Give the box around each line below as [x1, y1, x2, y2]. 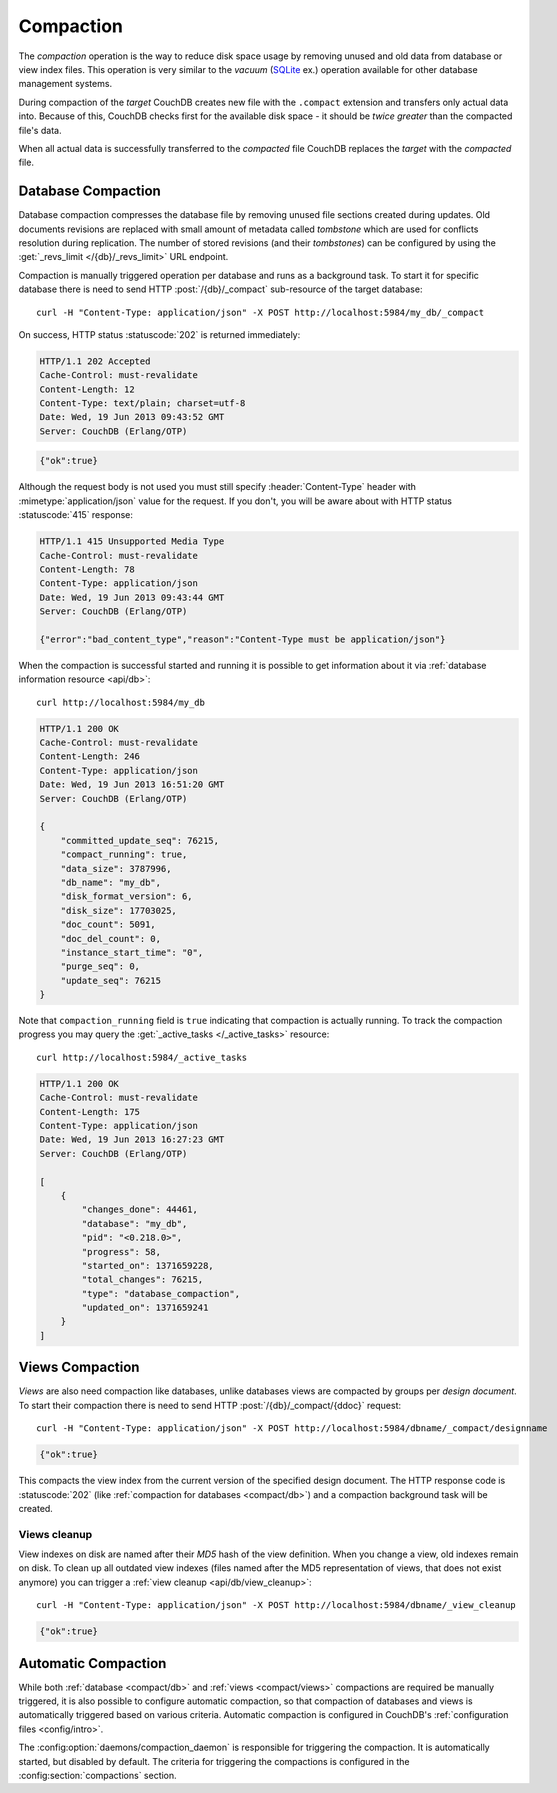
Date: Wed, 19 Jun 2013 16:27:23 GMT [39, 1134, 225, 1145]
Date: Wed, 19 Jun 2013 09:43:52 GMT [39, 411, 225, 423]
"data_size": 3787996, [60, 863, 172, 874]
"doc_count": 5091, [60, 919, 157, 930]
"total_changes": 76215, [81, 1274, 204, 1285]
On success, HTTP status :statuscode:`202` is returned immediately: [18, 328, 301, 340]
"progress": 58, [81, 1246, 162, 1257]
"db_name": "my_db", [60, 876, 162, 888]
